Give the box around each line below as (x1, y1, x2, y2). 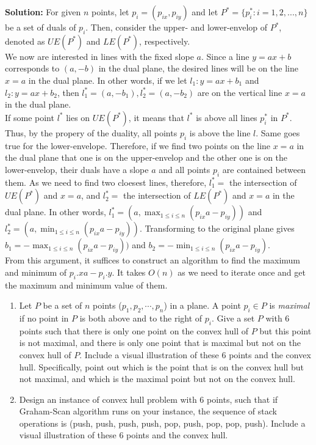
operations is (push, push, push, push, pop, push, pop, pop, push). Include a (19, 416, 306, 429)
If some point (5, 111, 54, 123)
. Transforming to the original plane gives (139, 222, 295, 235)
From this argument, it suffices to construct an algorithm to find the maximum (5, 254, 301, 267)
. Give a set (211, 311, 255, 324)
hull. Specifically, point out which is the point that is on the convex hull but (19, 360, 304, 373)
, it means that (128, 111, 184, 123)
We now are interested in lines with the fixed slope (5, 50, 194, 62)
